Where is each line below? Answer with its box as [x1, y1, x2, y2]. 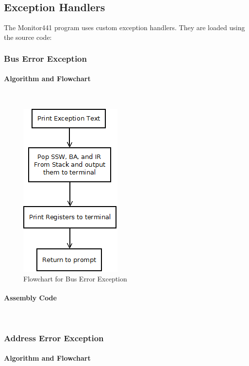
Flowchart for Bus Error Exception [23, 274, 127, 284]
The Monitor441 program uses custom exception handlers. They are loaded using [4, 22, 245, 33]
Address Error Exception [4, 332, 104, 344]
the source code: [4, 32, 52, 42]
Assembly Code [4, 293, 57, 303]
